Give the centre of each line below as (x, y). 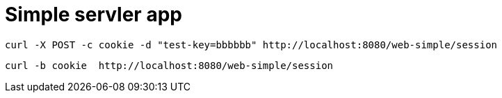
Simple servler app (94, 14)
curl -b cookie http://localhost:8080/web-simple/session (169, 65)
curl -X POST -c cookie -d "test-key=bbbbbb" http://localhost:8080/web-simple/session (251, 45)
